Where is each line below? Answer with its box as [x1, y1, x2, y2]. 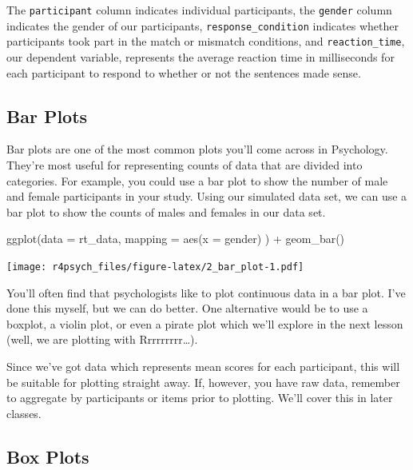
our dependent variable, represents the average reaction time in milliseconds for [6, 48, 395, 65]
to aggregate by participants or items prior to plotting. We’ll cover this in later [6, 389, 393, 406]
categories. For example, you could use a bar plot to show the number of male [6, 172, 388, 189]
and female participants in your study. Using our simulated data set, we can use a [6, 188, 407, 205]
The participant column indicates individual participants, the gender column [6, 2, 392, 18]
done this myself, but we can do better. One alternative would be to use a [6, 300, 368, 317]
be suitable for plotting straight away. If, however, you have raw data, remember [6, 373, 400, 390]
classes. [6, 404, 42, 421]
